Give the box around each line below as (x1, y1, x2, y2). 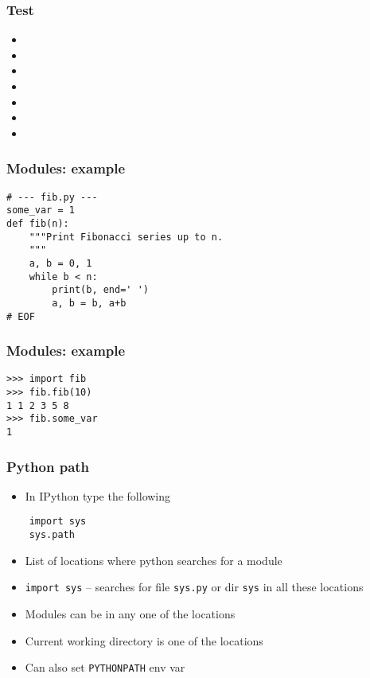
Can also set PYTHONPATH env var (25, 659, 185, 676)
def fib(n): (6, 217, 69, 229)
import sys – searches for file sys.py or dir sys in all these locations (25, 579, 364, 595)
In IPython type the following (25, 487, 171, 504)
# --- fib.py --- (6, 191, 98, 203)
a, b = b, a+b (52, 297, 127, 309)
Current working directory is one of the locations (25, 632, 263, 649)
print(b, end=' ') (52, 284, 149, 296)
